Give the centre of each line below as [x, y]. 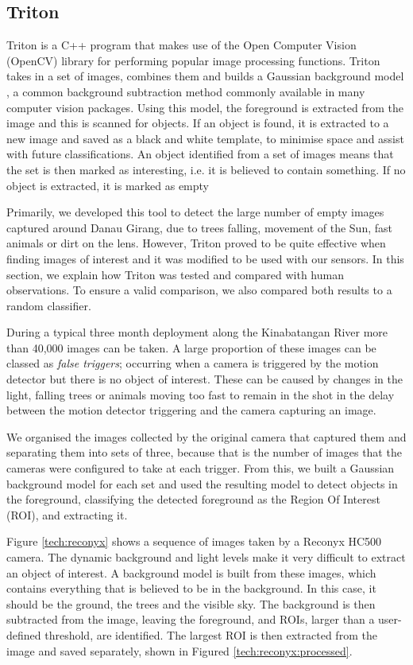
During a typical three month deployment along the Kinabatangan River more [197, 332]
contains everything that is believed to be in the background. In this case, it [191, 588]
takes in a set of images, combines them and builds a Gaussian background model [205, 76]
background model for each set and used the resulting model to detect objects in [202, 483]
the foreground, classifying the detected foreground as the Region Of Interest [193, 499]
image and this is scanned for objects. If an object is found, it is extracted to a [198, 123]
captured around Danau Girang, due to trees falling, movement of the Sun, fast [199, 227]
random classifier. [49, 305]
